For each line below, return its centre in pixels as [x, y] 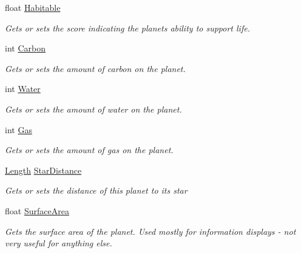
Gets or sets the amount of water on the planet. [93, 109]
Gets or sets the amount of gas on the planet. [89, 150]
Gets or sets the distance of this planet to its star [96, 190]
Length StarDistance [43, 170]
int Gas [19, 129]
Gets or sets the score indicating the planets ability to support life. [127, 28]
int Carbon [25, 48]
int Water [23, 89]
